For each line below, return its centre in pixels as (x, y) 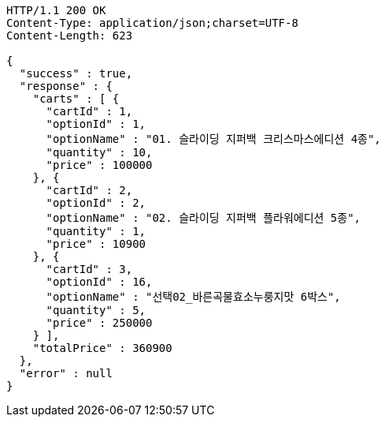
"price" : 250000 (99, 323)
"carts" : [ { (76, 99)
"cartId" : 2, (89, 190)
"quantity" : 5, (96, 310)
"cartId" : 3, (89, 269)
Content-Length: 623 (70, 36)
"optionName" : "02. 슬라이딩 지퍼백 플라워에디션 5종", (204, 218)
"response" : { (66, 86)
